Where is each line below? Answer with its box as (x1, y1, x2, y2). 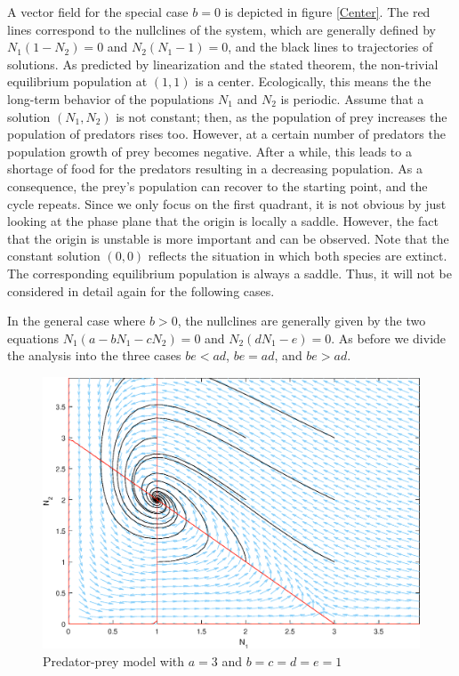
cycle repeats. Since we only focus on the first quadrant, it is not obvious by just (7, 194, 447, 213)
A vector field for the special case (7, 3, 189, 20)
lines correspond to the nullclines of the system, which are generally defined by (7, 20, 436, 38)
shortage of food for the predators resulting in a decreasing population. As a (7, 159, 423, 178)
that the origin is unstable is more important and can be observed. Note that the (7, 229, 449, 247)
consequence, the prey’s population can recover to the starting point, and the (7, 176, 428, 195)
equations (7, 328, 60, 347)
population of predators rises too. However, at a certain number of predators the (7, 125, 446, 143)
